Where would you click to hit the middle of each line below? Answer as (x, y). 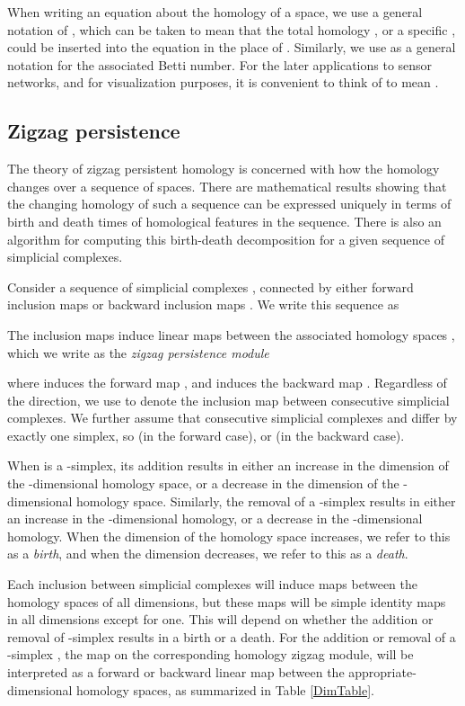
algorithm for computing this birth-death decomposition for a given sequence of (226, 239)
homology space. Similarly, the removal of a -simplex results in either (266, 500)
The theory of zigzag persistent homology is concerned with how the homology (224, 169)
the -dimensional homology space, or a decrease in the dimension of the (203, 483)
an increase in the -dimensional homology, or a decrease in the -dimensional (215, 518)
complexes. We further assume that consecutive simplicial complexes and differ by (232, 418)
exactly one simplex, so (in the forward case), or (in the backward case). (206, 435)
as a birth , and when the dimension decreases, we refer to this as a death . (208, 554)
